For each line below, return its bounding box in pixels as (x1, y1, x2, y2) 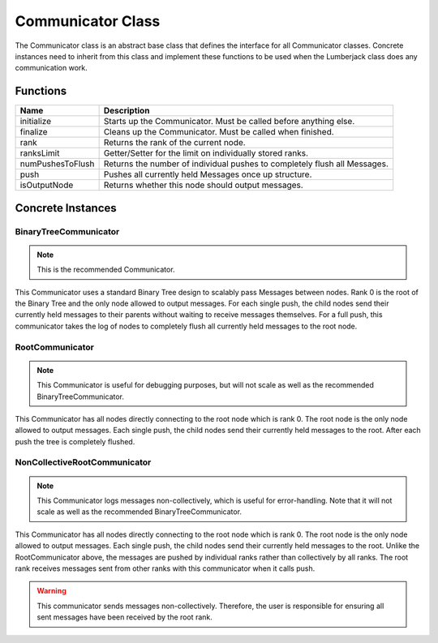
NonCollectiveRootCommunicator (15, 457, 152, 468)
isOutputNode (19, 179, 74, 191)
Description (103, 105, 150, 117)
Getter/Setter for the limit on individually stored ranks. (103, 148, 308, 159)
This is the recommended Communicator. (36, 264, 175, 275)
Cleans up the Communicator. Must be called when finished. (103, 126, 334, 138)
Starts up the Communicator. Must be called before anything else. (103, 116, 355, 127)
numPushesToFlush (19, 158, 95, 169)
